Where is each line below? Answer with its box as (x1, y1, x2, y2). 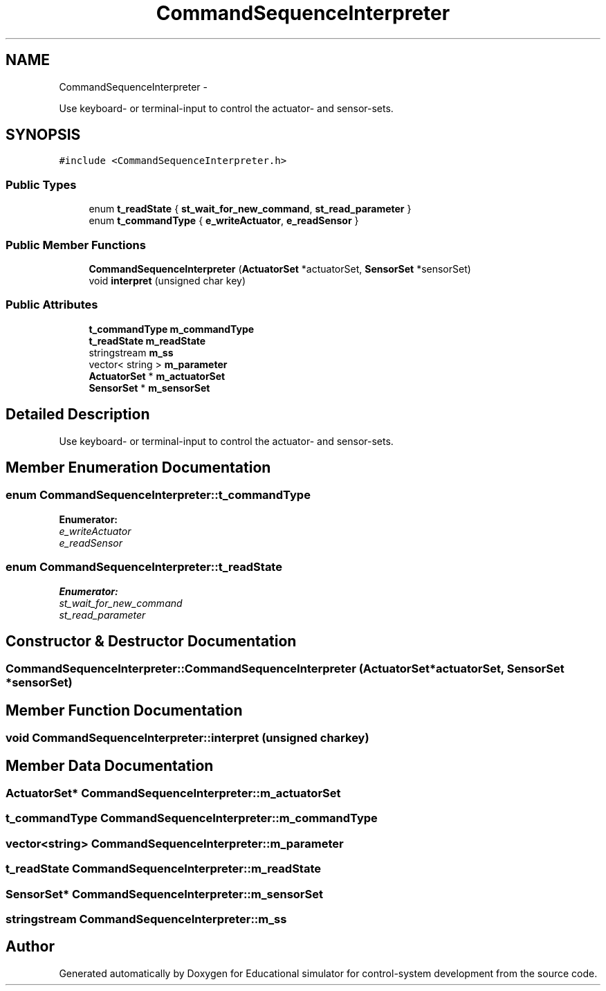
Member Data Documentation (6, 756, 214, 774)
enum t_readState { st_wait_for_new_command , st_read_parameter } (89, 203, 412, 215)
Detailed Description (6, 406, 150, 424)
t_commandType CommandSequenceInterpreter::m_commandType (6, 811, 378, 826)
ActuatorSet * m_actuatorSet (89, 370, 226, 382)
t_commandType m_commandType (89, 322, 255, 335)
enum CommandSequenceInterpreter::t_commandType (6, 488, 311, 502)
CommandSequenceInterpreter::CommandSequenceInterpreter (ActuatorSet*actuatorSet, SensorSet (6, 662, 564, 676)
